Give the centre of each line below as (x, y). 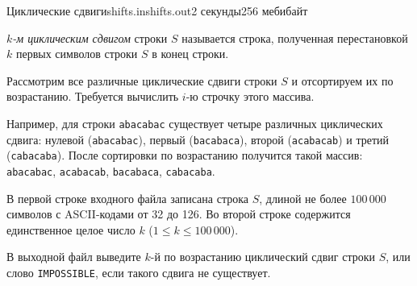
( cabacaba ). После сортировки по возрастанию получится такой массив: (185, 155)
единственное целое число (71, 229)
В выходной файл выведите (74, 257)
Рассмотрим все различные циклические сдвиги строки (142, 80)
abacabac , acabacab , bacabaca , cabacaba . (111, 170)
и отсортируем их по (342, 80)
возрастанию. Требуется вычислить (93, 96)
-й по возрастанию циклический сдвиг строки (263, 257)
